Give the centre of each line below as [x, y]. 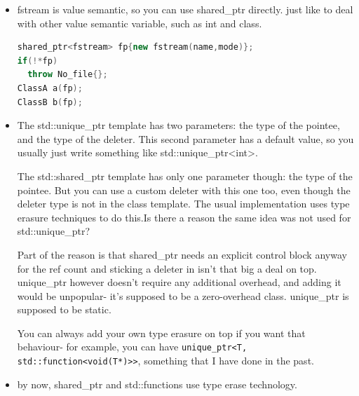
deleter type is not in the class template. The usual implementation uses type [183, 204]
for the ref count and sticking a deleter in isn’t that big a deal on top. [167, 268]
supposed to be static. [64, 309]
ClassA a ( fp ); [50, 88]
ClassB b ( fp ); [50, 102]
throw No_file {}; [68, 75]
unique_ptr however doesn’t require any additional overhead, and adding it [179, 282]
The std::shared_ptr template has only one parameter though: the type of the [185, 176]
